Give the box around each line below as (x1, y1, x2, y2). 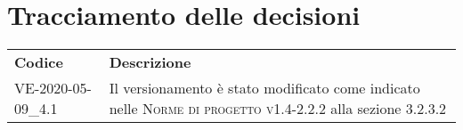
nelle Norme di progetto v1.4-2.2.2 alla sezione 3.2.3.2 (109, 98, 447, 119)
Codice (14, 52, 63, 73)
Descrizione (109, 52, 191, 73)
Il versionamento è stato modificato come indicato (109, 77, 420, 99)
